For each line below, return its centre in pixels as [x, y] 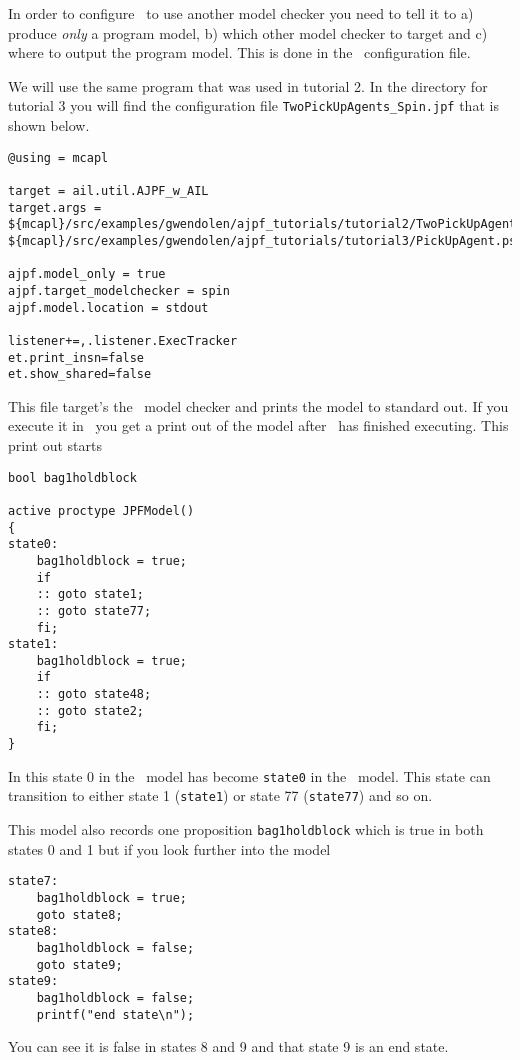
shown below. [49, 125]
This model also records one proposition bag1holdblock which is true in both [246, 829]
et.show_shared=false [80, 374]
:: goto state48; [94, 694]
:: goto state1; [90, 594]
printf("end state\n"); [115, 1014]
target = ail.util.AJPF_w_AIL [108, 190]
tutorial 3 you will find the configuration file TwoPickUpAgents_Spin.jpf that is [253, 105]
